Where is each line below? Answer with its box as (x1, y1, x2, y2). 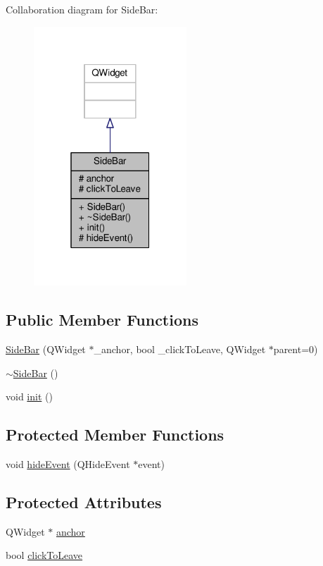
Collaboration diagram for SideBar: (6, 2, 158, 16)
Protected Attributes (6, 491, 162, 512)
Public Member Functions (6, 309, 198, 331)
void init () (6, 389, 53, 404)
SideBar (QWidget (6, 341, 86, 356)
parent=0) (273, 341, 318, 356)
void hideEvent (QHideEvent (6, 456, 130, 471)
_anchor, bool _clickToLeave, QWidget (94, 341, 266, 356)
